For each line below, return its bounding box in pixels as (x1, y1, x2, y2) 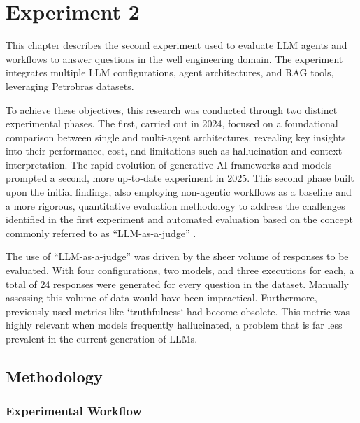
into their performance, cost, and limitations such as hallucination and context (6, 143, 343, 158)
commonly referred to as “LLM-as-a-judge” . (6, 225, 196, 240)
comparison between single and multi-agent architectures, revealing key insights (6, 129, 346, 144)
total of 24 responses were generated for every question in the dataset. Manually (6, 276, 349, 291)
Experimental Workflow (6, 402, 142, 420)
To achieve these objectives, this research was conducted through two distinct (6, 102, 338, 117)
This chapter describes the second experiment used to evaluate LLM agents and (6, 38, 347, 52)
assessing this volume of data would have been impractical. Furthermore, (6, 290, 317, 305)
